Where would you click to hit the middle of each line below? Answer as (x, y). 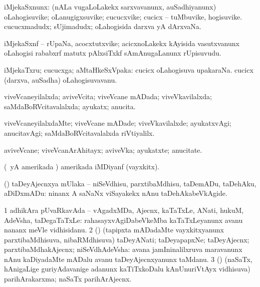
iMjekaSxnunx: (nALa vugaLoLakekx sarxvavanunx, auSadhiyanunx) (110, 7)
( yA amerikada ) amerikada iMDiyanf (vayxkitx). (82, 167)
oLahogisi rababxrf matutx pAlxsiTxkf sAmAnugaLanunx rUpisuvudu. (113, 53)
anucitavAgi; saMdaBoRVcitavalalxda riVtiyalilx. (79, 132)
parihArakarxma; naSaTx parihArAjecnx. (68, 279)
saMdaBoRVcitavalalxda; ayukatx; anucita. (70, 106)
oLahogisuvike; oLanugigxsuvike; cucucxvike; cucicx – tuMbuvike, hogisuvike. (123, 16)
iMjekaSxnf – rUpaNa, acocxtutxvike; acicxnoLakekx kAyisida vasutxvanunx (122, 43)
